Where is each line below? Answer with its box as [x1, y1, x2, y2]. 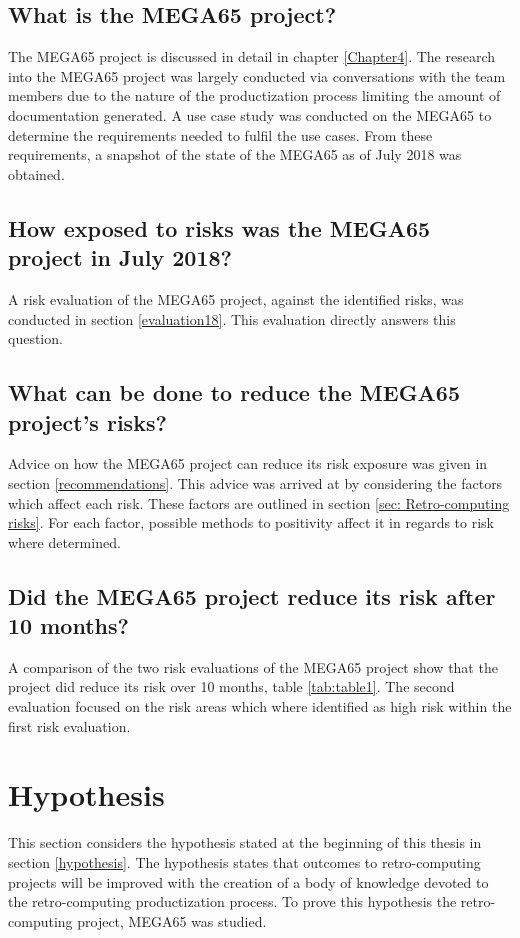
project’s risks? [8, 406, 167, 437]
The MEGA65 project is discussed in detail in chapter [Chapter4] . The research [8, 46, 495, 67]
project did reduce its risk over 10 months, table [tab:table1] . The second [8, 676, 455, 697]
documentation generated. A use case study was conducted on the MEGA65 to [8, 104, 492, 125]
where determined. [8, 531, 121, 552]
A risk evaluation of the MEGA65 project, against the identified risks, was [8, 288, 464, 309]
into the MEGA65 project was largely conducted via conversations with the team [8, 65, 506, 86]
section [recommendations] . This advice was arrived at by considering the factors [8, 472, 503, 493]
